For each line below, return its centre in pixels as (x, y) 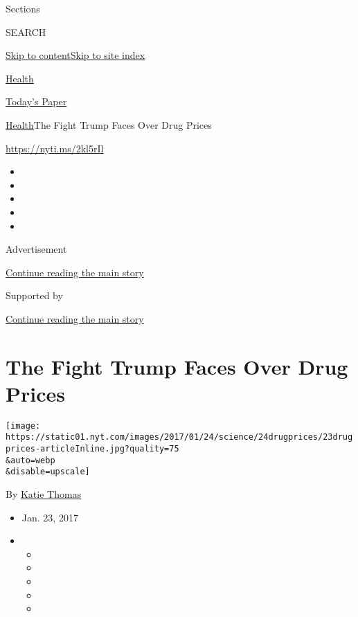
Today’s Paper (36, 101)
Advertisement (36, 249)
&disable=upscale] (48, 472)
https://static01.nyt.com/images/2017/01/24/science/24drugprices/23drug (179, 437)
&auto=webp (30, 460)
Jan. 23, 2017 (50, 517)
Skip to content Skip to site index (75, 55)
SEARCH (26, 32)
